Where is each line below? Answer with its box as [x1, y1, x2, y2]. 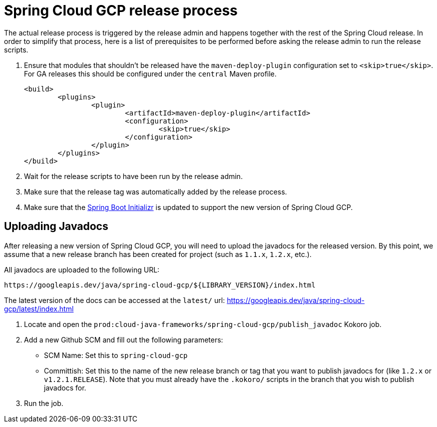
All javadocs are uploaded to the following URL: [4, 265, 160, 274]
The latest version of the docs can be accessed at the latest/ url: [4, 295, 225, 304]
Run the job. [24, 398, 63, 407]
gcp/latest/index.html [4, 304, 74, 313]
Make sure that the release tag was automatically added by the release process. [24, 187, 287, 196]
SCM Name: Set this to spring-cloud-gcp [44, 350, 188, 359]
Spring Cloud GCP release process [4, 2, 238, 19]
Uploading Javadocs [4, 220, 108, 233]
